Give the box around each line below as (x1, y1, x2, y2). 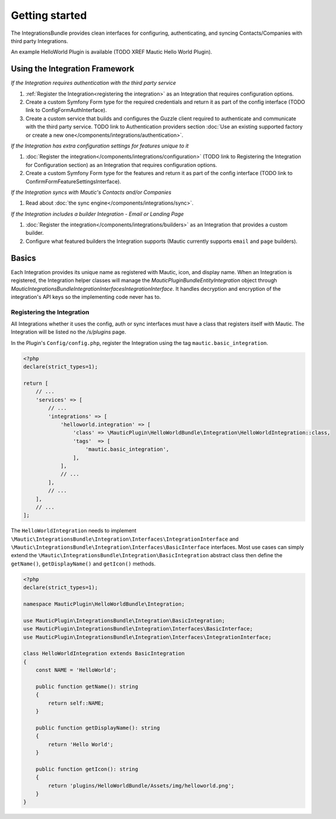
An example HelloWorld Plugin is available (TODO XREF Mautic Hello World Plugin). (11, 48, 212, 55)
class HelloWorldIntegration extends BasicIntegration (23, 650, 185, 657)
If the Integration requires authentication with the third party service (11, 80, 177, 87)
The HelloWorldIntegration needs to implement (11, 527, 137, 534)
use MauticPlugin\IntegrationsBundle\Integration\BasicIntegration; (23, 617, 225, 624)
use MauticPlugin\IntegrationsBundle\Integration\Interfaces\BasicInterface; (23, 626, 253, 632)
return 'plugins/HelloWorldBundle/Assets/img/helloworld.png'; (48, 782, 235, 789)
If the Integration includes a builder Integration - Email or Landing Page (11, 210, 184, 218)
